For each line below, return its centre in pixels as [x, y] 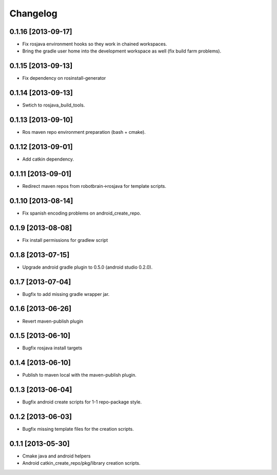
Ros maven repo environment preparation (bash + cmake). [84, 132]
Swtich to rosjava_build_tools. [54, 105]
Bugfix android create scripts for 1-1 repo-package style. [82, 402]
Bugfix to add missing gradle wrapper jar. [66, 294]
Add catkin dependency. [48, 159]
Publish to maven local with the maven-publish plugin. [80, 375]
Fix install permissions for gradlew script [65, 240]
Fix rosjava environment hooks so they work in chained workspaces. [95, 44]
